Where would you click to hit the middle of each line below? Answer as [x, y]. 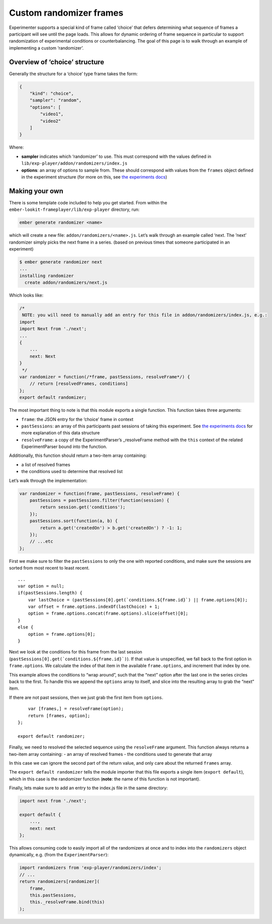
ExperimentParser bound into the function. [64, 447]
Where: [16, 148]
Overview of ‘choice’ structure [57, 62]
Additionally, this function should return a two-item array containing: [78, 455]
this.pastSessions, [53, 895]
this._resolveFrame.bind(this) [67, 902]
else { [26, 627]
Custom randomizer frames [66, 13]
